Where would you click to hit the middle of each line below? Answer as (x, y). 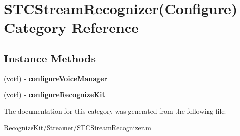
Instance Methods (50, 58)
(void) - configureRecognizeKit (55, 95)
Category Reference (71, 27)
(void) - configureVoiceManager (56, 78)
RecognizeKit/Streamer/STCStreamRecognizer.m (78, 127)
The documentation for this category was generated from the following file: (115, 111)
